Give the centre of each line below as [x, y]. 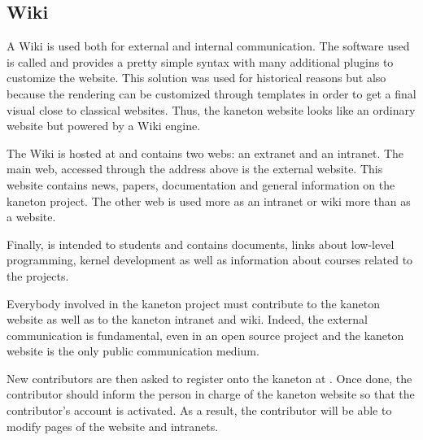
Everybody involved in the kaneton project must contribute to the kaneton [193, 303]
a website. [31, 217]
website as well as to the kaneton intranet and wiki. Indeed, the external [188, 319]
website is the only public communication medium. [133, 351]
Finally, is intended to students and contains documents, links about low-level [201, 244]
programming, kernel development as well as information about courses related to [210, 260]
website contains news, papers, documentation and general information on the [201, 184]
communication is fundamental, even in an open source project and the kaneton [205, 335]
